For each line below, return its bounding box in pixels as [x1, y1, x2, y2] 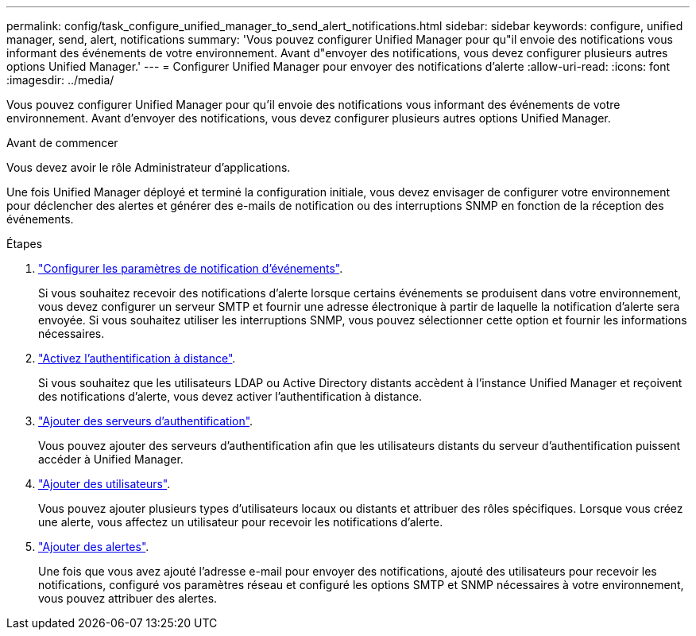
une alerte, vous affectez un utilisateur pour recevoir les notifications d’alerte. [38, 515, 443, 529]
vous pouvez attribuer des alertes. [38, 591, 218, 605]
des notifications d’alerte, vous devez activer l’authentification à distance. [38, 390, 423, 403]
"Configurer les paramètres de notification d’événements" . [38, 262, 343, 275]
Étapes [6, 237, 43, 250]
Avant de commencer [6, 136, 118, 149]
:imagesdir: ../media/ [6, 73, 114, 87]
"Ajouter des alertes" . [38, 540, 149, 553]
